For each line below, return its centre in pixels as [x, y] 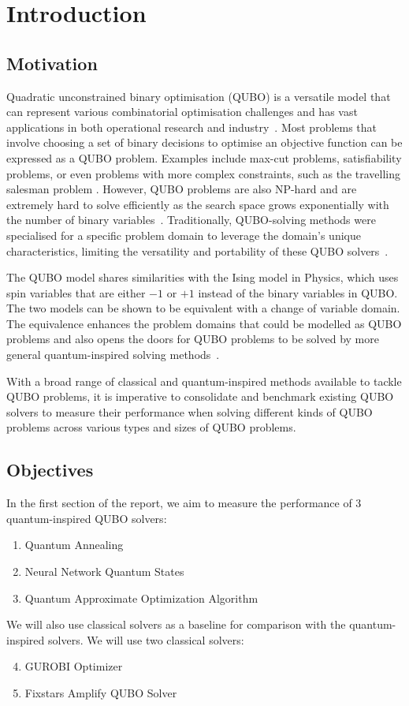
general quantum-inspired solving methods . [113, 355]
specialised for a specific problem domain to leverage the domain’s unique [184, 235]
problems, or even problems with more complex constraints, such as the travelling [203, 173]
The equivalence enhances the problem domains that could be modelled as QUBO [204, 323]
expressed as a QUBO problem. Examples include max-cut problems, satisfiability [204, 157]
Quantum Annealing [74, 545]
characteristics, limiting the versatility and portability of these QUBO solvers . [197, 250]
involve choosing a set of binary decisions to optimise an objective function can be [204, 142]
